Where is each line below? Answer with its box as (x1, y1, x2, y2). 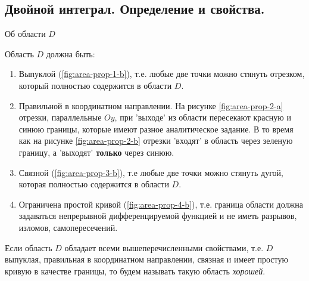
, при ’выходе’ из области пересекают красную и (114, 111, 291, 123)
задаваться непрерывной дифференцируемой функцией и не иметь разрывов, (18, 209, 297, 222)
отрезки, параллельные (18, 111, 102, 123)
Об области (5, 27, 46, 40)
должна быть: (46, 47, 95, 60)
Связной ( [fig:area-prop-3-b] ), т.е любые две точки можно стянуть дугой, (18, 166, 283, 178)
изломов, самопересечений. (18, 221, 118, 233)
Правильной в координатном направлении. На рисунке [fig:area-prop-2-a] (18, 99, 283, 112)
